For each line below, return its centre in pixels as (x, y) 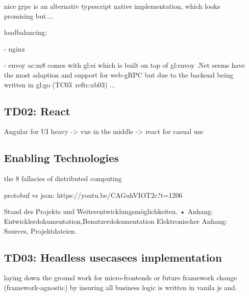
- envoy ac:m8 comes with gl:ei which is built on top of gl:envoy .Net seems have (124, 65)
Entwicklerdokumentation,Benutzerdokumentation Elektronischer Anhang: (116, 221)
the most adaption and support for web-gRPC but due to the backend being (119, 74)
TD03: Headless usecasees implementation (113, 257)
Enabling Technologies (62, 158)
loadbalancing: (25, 32)
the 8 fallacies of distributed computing (63, 178)
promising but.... (29, 15)
